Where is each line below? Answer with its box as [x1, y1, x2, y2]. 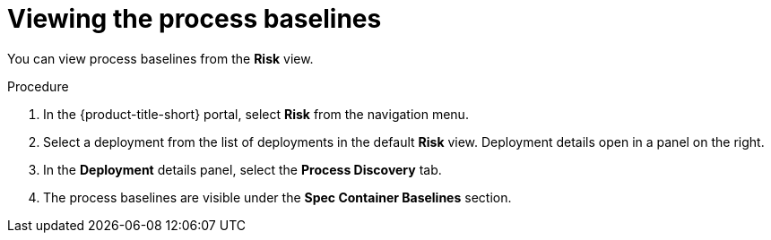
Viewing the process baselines [7, 4, 382, 34]
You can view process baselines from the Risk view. [7, 50, 314, 66]
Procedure [7, 78, 69, 94]
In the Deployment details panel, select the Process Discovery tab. [43, 161, 442, 177]
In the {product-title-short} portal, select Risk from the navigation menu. [43, 106, 469, 122]
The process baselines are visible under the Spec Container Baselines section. [43, 189, 512, 205]
